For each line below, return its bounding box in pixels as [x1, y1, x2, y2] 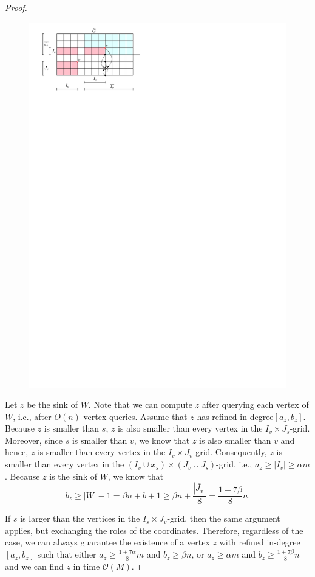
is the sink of [49, 469, 97, 482]
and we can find [5, 559, 64, 572]
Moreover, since [5, 433, 63, 446]
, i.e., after [13, 410, 52, 422]
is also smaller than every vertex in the [118, 422, 263, 435]
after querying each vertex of [202, 398, 309, 411]
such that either [37, 548, 97, 561]
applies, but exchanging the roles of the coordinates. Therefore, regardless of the [5, 523, 303, 536]
